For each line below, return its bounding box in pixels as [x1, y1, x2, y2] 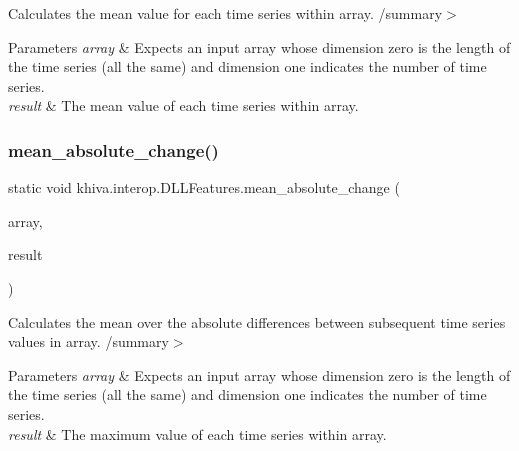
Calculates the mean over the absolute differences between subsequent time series [8, 311, 506, 332]
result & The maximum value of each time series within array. [8, 423, 387, 444]
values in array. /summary [8, 331, 169, 352]
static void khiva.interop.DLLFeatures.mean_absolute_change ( [8, 177, 400, 198]
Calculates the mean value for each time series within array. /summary [8, 3, 443, 23]
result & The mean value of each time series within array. [8, 95, 359, 116]
